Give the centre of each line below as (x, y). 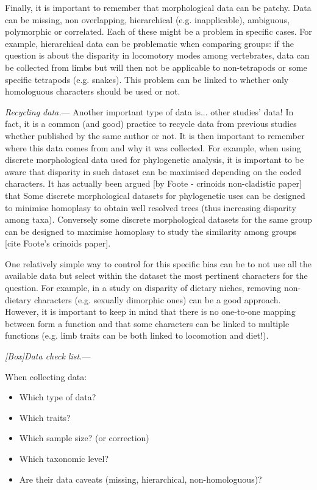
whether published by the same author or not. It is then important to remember (155, 135)
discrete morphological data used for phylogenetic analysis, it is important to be (155, 160)
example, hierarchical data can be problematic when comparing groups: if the (149, 43)
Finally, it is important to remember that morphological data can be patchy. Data (158, 7)
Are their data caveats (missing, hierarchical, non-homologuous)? (141, 479)
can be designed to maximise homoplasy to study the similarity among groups (151, 231)
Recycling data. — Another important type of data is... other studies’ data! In (149, 111)
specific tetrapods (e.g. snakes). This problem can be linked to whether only (147, 79)
